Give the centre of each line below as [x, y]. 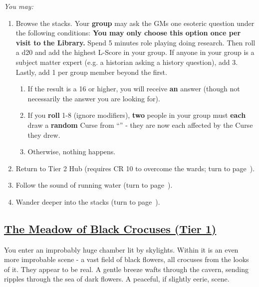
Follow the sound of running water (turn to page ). [94, 185]
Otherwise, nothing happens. [72, 151]
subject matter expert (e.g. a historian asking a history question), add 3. [127, 62]
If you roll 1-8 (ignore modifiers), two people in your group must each [137, 115]
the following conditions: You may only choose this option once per [128, 33]
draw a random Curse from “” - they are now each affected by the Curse [140, 125]
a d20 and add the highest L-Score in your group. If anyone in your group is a [135, 52]
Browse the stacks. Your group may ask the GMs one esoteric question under [135, 23]
